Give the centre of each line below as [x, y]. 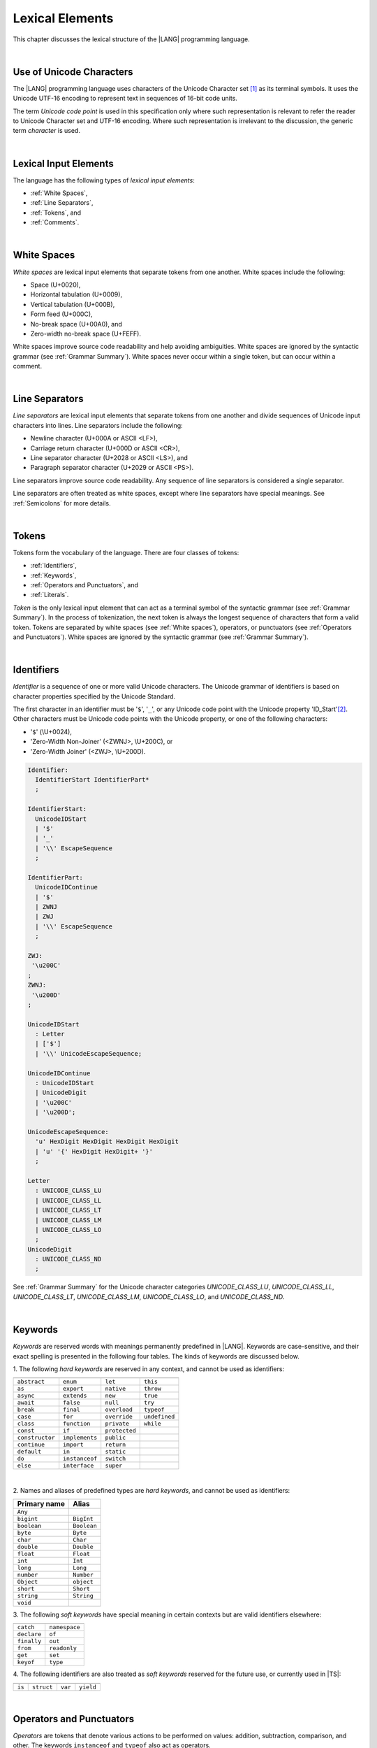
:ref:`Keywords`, [53, 575]
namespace [65, 1627]
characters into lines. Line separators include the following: [98, 425]
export [73, 1389]
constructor [36, 1438]
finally [29, 1641]
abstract [31, 1382]
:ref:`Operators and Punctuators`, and [84, 585]
